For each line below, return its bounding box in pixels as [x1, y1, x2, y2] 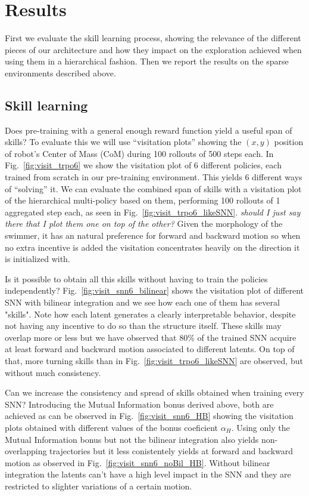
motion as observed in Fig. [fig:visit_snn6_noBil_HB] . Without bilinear [5, 456, 270, 469]
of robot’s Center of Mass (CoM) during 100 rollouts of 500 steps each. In [5, 147, 274, 159]
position [274, 135, 304, 148]
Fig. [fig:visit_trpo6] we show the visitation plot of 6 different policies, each [5, 159, 282, 171]
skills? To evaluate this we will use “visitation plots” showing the [5, 135, 242, 148]
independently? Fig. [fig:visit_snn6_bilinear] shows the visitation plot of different [5, 284, 304, 297]
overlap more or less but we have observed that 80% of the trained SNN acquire [5, 331, 296, 343]
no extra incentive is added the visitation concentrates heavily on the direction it [5, 241, 300, 253]
